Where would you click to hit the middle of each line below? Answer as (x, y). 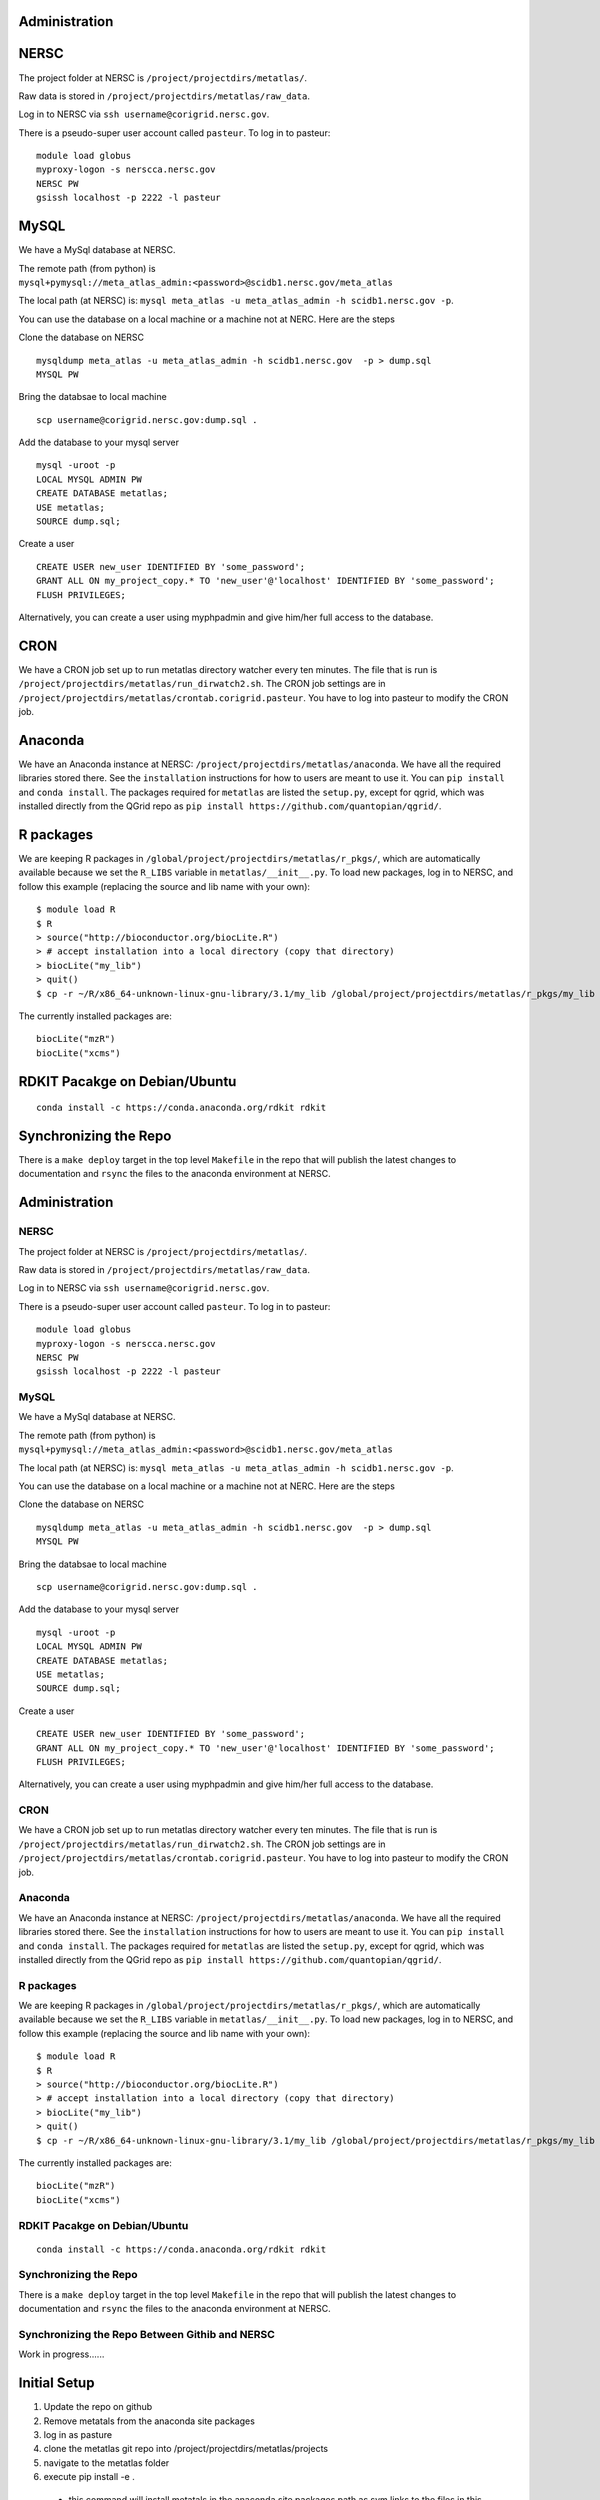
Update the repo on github (98, 2407)
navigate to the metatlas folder (106, 2462)
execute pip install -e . (89, 2477)
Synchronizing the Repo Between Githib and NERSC (146, 2334)
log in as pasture (78, 2435)
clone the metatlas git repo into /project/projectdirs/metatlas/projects (186, 2449)
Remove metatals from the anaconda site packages (149, 2421)
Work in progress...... (61, 2354)
